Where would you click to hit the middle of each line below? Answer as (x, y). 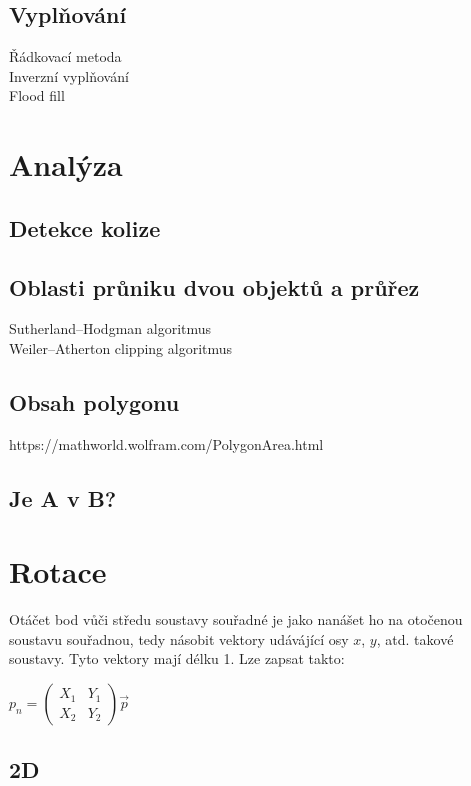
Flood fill (37, 95)
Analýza (66, 164)
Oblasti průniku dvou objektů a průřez (214, 286)
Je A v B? (63, 497)
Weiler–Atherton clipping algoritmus (121, 347)
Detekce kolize (85, 227)
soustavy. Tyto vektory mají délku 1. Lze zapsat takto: (177, 658)
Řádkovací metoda (65, 56)
